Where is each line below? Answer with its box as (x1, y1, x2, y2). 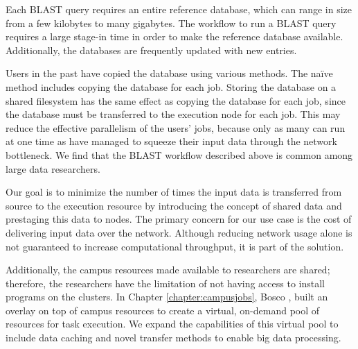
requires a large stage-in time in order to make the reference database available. (6, 29, 343, 44)
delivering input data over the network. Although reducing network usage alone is (6, 225, 352, 239)
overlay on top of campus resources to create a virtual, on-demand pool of (6, 303, 320, 317)
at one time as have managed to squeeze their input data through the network (6, 134, 337, 148)
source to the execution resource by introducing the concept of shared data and (6, 198, 342, 212)
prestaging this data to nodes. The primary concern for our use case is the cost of (6, 212, 352, 226)
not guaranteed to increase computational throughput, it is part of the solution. (6, 239, 344, 253)
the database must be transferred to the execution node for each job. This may (6, 107, 341, 121)
